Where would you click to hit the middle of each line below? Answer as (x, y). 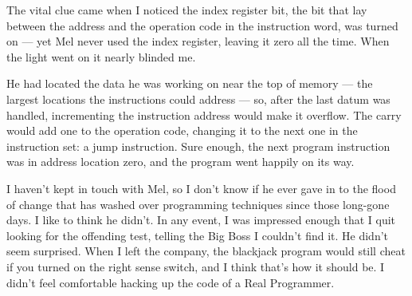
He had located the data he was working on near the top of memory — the (190, 83)
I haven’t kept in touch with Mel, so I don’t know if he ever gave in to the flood (201, 188)
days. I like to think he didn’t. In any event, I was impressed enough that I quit (201, 220)
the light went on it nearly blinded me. (101, 56)
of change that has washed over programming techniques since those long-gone (198, 204)
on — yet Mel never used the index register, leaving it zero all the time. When (198, 41)
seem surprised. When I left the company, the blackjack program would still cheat (206, 251)
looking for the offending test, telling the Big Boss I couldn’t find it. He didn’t (198, 235)
